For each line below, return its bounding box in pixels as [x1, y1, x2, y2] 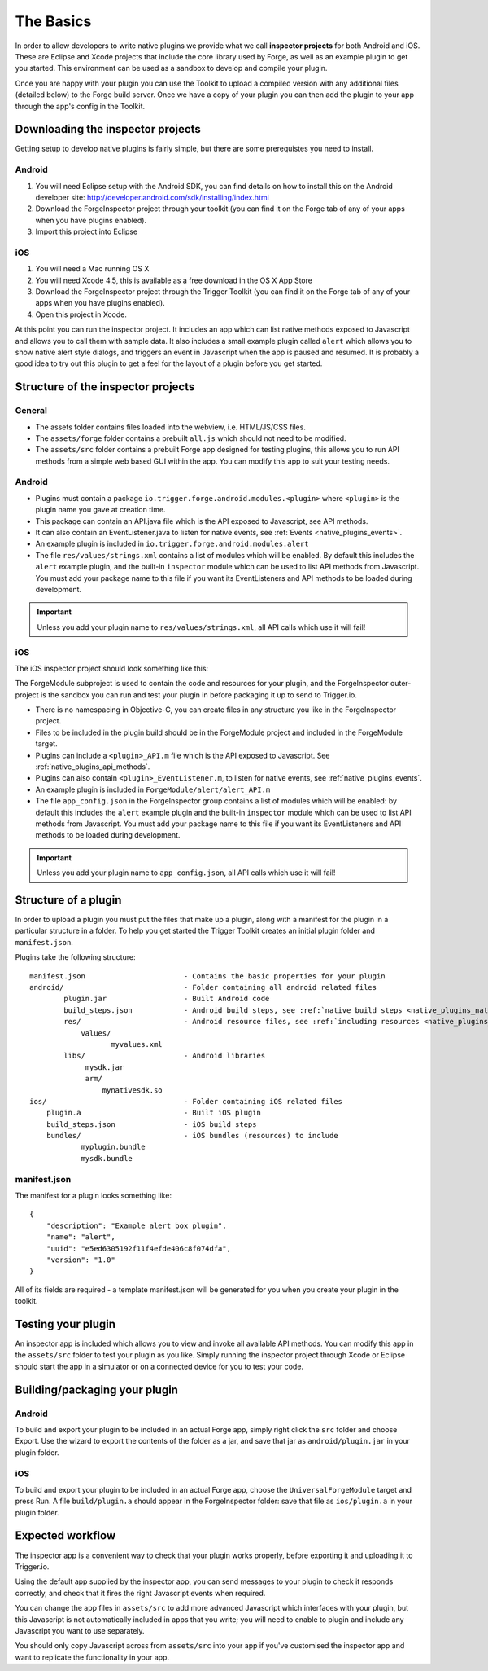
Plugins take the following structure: [15, 952, 136, 962]
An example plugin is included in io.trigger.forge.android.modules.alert [35, 539, 309, 549]
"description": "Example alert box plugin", [46, 1220, 227, 1230]
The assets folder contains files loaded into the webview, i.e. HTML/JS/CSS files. [35, 422, 307, 432]
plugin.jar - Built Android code [63, 994, 270, 1004]
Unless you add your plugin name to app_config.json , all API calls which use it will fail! [37, 868, 336, 877]
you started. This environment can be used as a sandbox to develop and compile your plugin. [15, 64, 328, 73]
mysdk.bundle [81, 1154, 133, 1163]
